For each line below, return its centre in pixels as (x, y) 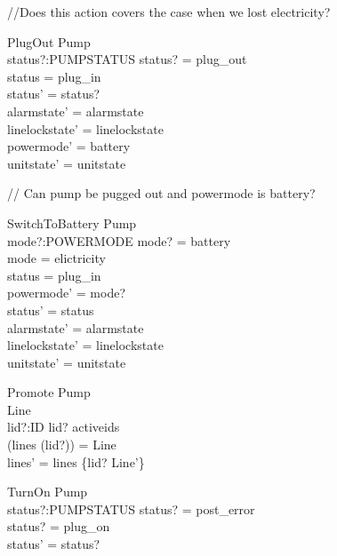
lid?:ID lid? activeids (64, 427)
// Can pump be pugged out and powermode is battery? (161, 193)
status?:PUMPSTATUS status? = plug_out (127, 59)
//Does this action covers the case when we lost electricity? (169, 12)
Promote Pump (49, 392)
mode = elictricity (56, 258)
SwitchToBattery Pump (72, 222)
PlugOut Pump (49, 41)
